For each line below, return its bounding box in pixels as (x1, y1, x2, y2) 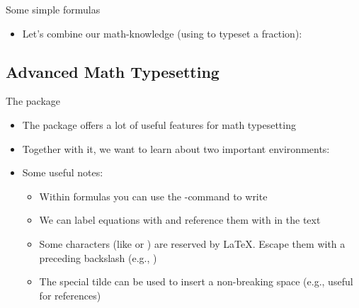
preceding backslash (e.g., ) (39, 250, 157, 265)
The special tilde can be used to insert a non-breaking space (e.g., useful (39, 274, 353, 289)
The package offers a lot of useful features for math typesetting (22, 117, 296, 132)
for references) (39, 287, 101, 302)
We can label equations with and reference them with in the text (39, 212, 321, 227)
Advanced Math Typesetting (6, 60, 220, 82)
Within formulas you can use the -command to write (39, 188, 268, 203)
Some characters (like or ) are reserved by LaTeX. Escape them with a (39, 236, 346, 251)
